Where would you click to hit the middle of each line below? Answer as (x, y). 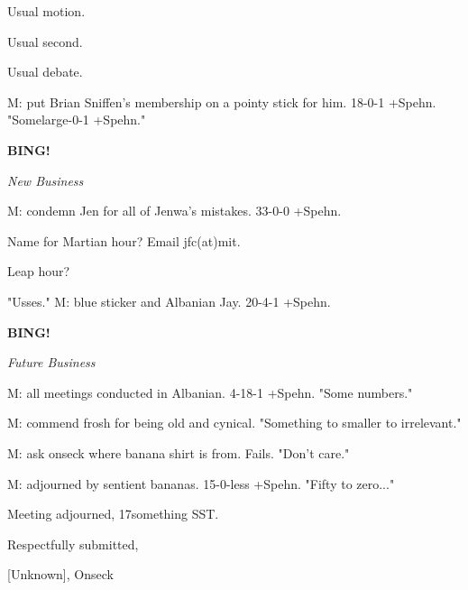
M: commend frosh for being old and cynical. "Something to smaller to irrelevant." (234, 423)
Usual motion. (46, 11)
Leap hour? (39, 271)
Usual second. (45, 41)
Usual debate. (45, 72)
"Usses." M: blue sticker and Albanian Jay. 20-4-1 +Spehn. (169, 301)
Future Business (51, 362)
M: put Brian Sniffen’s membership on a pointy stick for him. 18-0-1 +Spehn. (222, 101)
